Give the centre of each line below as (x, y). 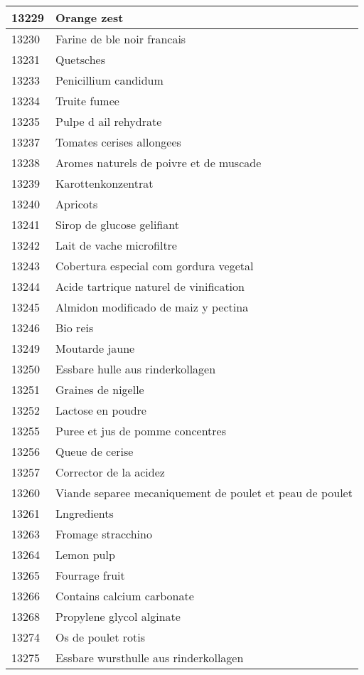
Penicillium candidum (109, 80)
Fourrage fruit (90, 575)
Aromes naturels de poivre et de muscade (159, 163)
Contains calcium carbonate (125, 596)
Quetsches (80, 59)
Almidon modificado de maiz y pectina (152, 307)
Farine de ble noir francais (121, 39)
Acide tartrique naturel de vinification (150, 286)
